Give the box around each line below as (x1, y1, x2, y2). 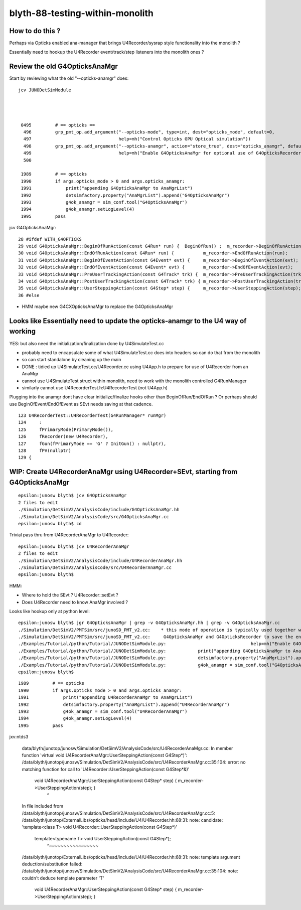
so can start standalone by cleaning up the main (22, 357, 121, 363)
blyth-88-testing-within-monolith (9, 8, 154, 19)
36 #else (18, 292, 40, 298)
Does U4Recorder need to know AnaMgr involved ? (22, 599, 128, 605)
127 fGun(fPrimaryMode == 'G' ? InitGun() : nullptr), (18, 440, 167, 446)
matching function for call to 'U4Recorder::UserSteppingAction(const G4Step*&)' (22, 766, 190, 772)
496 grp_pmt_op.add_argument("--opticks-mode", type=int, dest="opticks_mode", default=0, (23, 129, 275, 135)
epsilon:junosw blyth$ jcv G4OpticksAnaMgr (18, 493, 127, 499)
